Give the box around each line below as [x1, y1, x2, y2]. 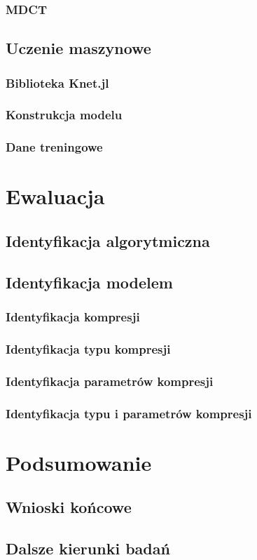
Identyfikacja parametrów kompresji [6, 372, 214, 389]
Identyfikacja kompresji [6, 308, 140, 326]
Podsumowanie [6, 448, 152, 476]
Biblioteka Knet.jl [6, 74, 109, 91]
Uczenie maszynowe [6, 37, 151, 59]
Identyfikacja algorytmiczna [6, 229, 210, 251]
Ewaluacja [6, 182, 105, 211]
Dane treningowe [6, 138, 103, 156]
